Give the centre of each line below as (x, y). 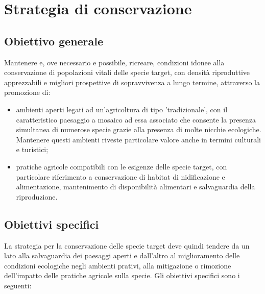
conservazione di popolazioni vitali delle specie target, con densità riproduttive (127, 72)
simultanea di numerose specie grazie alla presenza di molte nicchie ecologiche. (139, 129)
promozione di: (27, 92)
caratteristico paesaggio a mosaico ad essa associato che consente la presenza (136, 119)
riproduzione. (37, 196)
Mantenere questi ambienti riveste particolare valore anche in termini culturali (138, 139)
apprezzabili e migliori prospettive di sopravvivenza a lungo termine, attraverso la (132, 82)
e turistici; (32, 149)
